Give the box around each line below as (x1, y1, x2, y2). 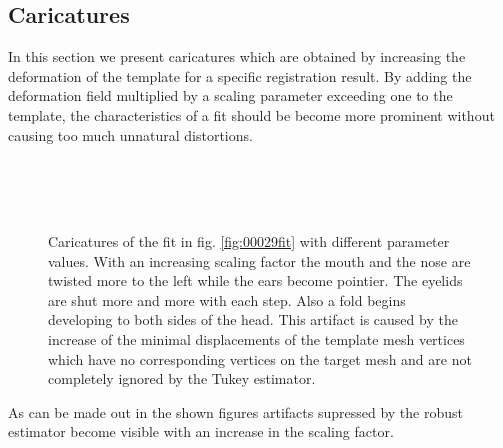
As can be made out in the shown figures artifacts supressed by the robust (8, 401, 463, 422)
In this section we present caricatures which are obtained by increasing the (8, 46, 466, 67)
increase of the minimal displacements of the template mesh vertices (48, 328, 465, 349)
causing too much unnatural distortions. (8, 124, 253, 145)
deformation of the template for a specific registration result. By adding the (8, 65, 472, 86)
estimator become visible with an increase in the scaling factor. (8, 421, 394, 442)
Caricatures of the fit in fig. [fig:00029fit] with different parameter (48, 230, 450, 251)
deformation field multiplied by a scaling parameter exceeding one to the (8, 85, 453, 106)
